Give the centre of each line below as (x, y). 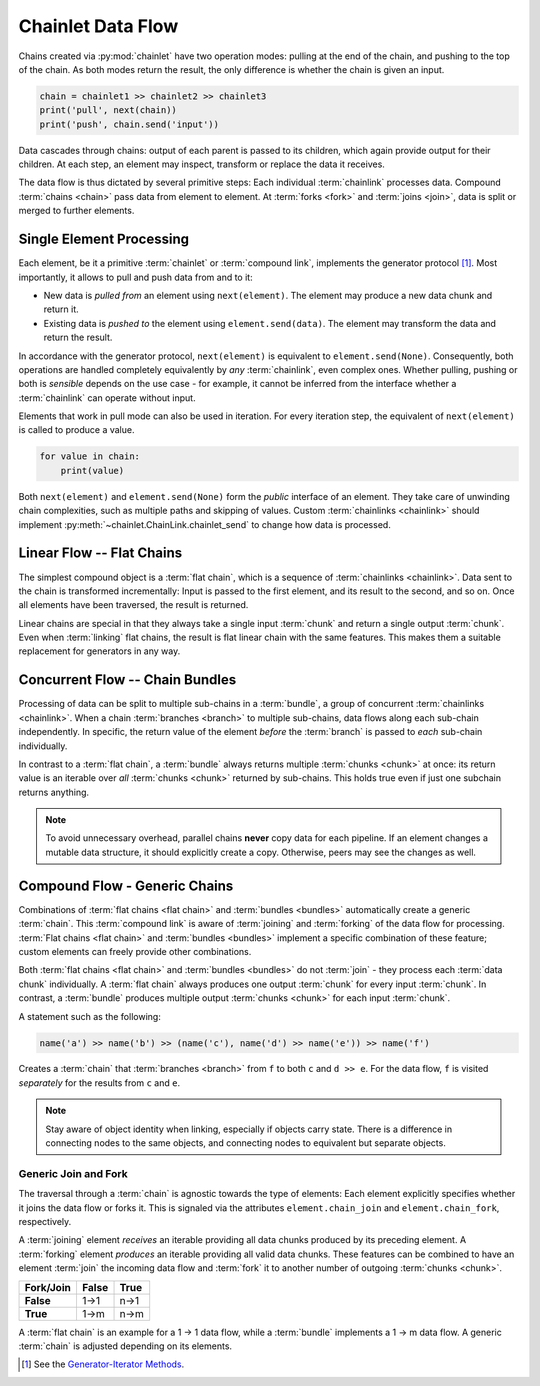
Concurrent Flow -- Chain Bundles (127, 680)
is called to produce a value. (76, 430)
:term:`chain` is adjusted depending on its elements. (125, 1346)
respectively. (45, 1221)
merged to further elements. (76, 211)
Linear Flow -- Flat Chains (100, 553)
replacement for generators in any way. (99, 651)
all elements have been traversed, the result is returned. (133, 605)
